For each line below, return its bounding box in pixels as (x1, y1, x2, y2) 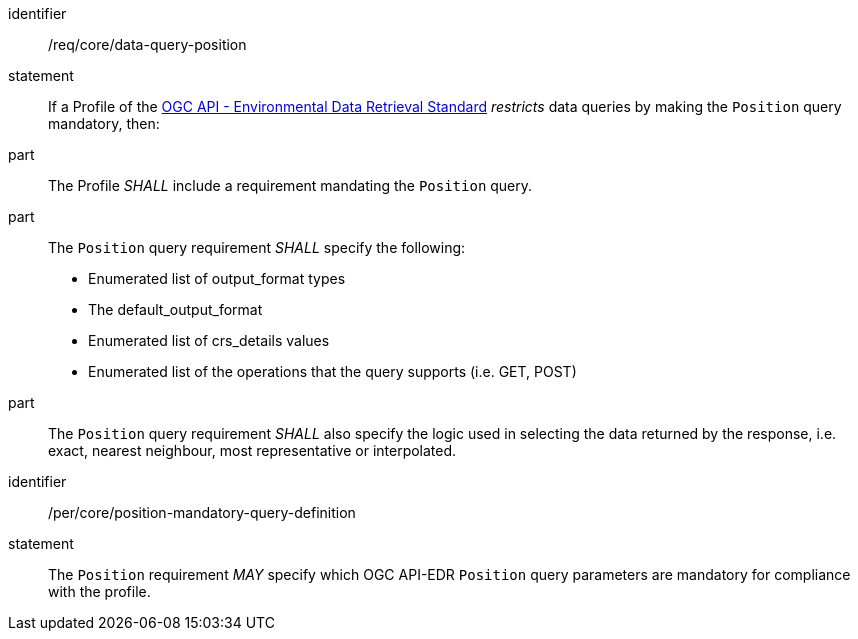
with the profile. (48, 583, 151, 600)
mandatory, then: (48, 115, 160, 132)
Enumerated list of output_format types (88, 270, 346, 287)
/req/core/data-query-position (48, 36, 247, 53)
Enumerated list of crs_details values (88, 332, 330, 349)
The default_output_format (88, 301, 263, 318)
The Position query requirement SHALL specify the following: (48, 239, 466, 256)
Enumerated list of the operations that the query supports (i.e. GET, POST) (88, 363, 577, 380)
